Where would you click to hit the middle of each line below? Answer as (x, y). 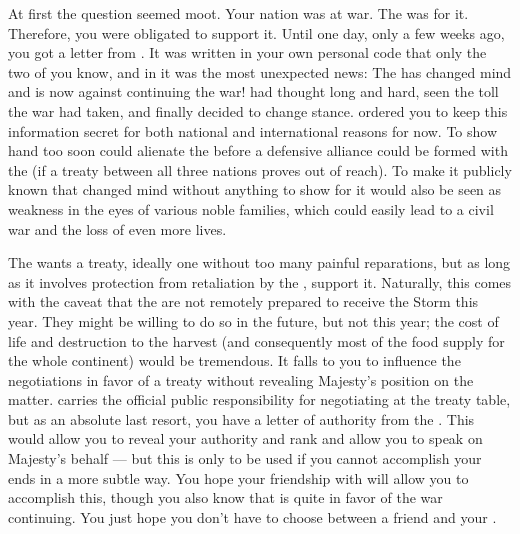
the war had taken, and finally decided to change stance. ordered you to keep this (258, 110)
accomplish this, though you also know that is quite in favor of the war (225, 497)
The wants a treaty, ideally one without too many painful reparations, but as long (259, 262)
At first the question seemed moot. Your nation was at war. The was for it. (238, 13)
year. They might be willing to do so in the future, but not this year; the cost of (253, 320)
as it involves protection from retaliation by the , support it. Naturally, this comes (260, 281)
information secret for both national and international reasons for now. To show (253, 130)
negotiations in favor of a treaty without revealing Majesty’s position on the (241, 379)
